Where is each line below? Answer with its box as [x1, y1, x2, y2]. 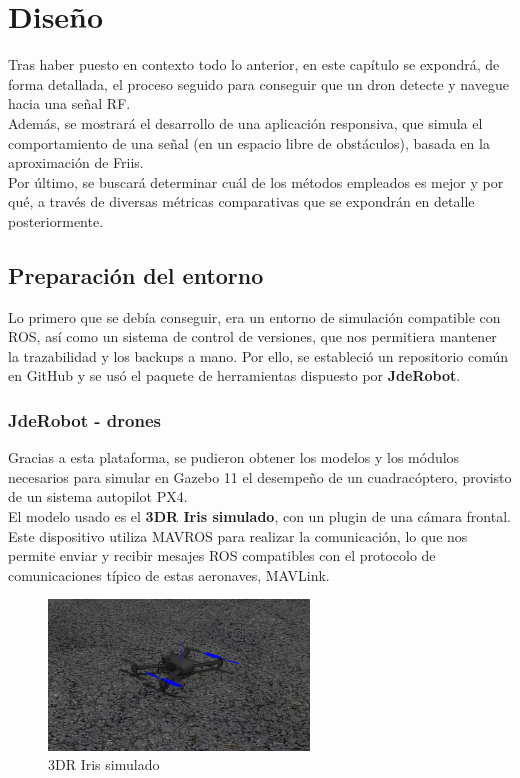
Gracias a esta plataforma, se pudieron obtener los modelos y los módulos [8, 447, 460, 468]
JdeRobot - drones [8, 407, 161, 432]
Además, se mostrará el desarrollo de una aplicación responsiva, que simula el [8, 112, 483, 133]
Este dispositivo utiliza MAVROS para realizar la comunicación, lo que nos [8, 525, 468, 546]
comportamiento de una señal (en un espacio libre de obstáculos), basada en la [8, 132, 490, 153]
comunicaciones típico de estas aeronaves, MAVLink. [8, 564, 330, 585]
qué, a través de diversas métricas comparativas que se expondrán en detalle [8, 191, 475, 212]
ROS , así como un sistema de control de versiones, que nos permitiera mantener [8, 326, 497, 347]
